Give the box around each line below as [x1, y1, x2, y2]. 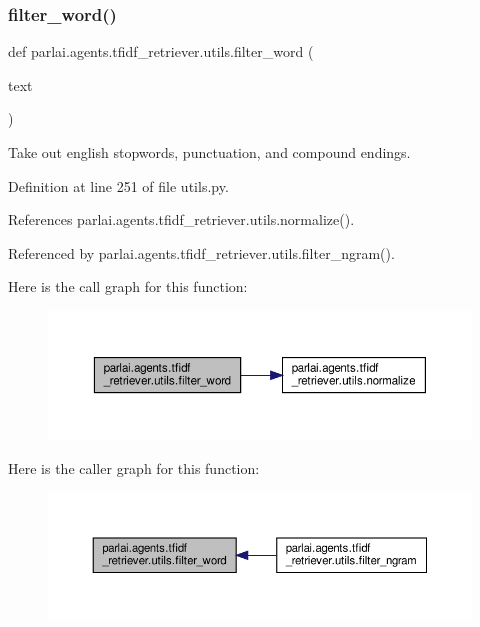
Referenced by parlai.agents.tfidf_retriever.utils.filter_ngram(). [8, 242, 395, 263]
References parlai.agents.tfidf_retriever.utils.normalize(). [8, 209, 355, 230]
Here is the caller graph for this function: [8, 457, 260, 478]
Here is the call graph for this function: [8, 276, 248, 297]
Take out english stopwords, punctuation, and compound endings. [8, 142, 411, 162]
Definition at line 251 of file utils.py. [8, 175, 229, 196]
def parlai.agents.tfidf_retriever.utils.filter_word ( [8, 41, 314, 62]
